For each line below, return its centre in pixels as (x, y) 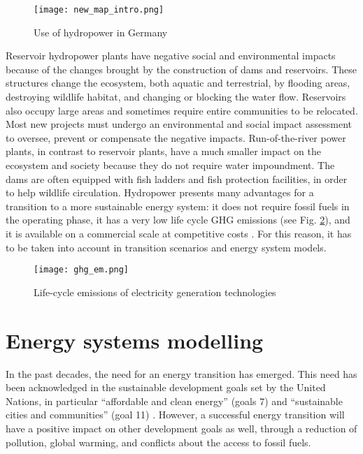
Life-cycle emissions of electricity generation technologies (155, 292)
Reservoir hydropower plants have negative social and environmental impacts (171, 56)
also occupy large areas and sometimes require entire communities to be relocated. (182, 110)
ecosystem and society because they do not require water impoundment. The (170, 165)
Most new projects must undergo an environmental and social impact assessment (179, 124)
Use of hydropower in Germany (101, 32)
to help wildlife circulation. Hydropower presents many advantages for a (160, 192)
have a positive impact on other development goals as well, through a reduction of (181, 428)
